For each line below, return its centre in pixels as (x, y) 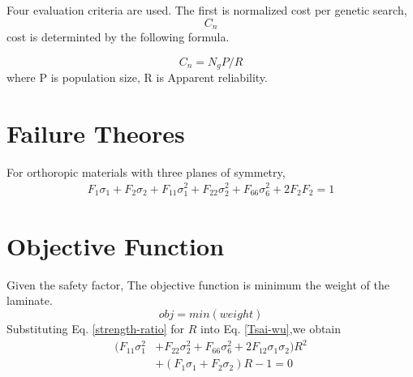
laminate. (30, 300)
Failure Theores (96, 133)
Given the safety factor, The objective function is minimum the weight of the (198, 284)
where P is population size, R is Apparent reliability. (137, 77)
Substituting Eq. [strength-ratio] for (96, 328)
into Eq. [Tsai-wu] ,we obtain (271, 328)
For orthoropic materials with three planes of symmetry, (146, 171)
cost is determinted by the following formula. (118, 37)
